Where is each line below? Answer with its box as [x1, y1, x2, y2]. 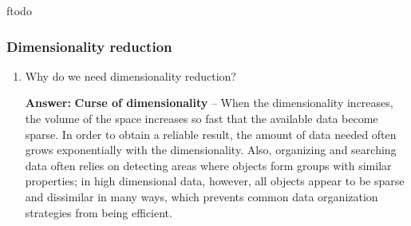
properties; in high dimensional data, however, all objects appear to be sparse [25, 172, 405, 189]
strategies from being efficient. [25, 204, 172, 220]
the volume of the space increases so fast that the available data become [25, 110, 378, 126]
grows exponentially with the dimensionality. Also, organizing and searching [25, 141, 397, 158]
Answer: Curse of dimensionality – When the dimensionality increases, [25, 94, 393, 111]
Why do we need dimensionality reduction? [25, 67, 236, 84]
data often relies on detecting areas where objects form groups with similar [25, 157, 392, 173]
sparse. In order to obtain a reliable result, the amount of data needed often [25, 125, 397, 142]
